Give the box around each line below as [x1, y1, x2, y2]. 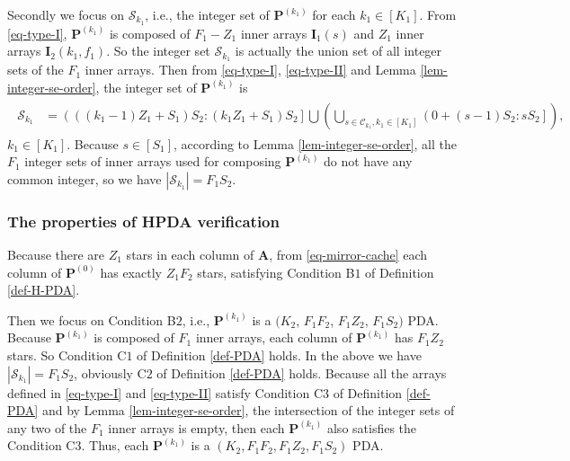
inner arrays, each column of [195, 328, 352, 347]
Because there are [7, 244, 105, 263]
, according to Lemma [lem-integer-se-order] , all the [174, 134, 458, 153]
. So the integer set [106, 41, 210, 60]
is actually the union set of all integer [235, 41, 442, 60]
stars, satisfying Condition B [197, 262, 355, 281]
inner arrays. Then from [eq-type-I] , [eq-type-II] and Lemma [85, 60, 416, 79]
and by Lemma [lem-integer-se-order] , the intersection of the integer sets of [41, 401, 455, 420]
